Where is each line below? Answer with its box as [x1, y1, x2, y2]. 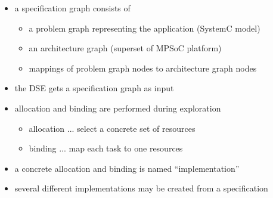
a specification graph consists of [14, 2, 131, 14]
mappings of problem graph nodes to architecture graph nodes [29, 61, 257, 74]
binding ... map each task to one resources [29, 142, 183, 154]
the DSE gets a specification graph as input [14, 82, 174, 94]
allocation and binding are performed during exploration [14, 101, 221, 114]
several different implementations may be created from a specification [14, 182, 268, 194]
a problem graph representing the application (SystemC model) [29, 21, 260, 34]
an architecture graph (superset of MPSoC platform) [29, 42, 222, 54]
